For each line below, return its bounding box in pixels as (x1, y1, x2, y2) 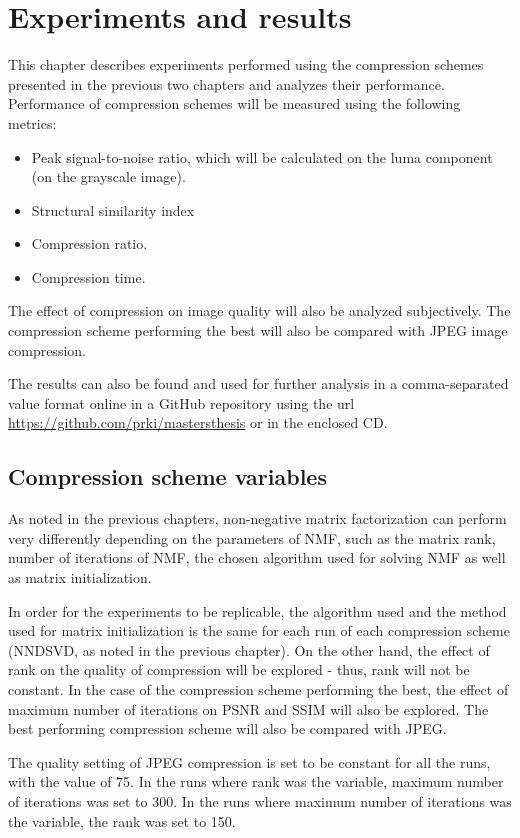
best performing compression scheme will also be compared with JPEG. (8, 718, 447, 739)
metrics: (8, 112, 57, 133)
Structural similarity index (31, 199, 195, 220)
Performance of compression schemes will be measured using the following (8, 93, 461, 114)
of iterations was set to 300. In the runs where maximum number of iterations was (8, 790, 512, 811)
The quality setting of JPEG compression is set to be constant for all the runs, (8, 751, 491, 772)
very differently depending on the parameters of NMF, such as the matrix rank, (8, 527, 496, 548)
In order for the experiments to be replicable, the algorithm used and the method (8, 600, 507, 621)
